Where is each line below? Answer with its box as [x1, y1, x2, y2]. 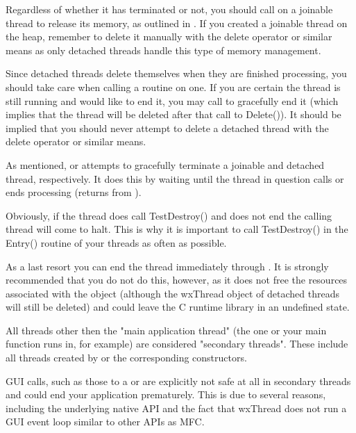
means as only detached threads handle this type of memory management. [6, 42, 321, 57]
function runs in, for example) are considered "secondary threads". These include [6, 336, 348, 351]
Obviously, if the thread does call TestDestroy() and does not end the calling [6, 208, 332, 222]
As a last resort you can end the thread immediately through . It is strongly [6, 259, 329, 273]
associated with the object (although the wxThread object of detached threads [6, 286, 339, 300]
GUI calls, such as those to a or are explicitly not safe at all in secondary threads [6, 373, 351, 388]
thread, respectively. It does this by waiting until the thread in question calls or [6, 171, 344, 186]
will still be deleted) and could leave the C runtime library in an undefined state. [6, 300, 350, 314]
